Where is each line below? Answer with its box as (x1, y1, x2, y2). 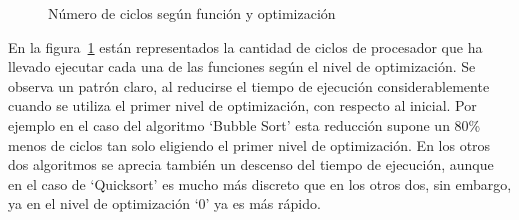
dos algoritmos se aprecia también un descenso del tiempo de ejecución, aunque (8, 154, 494, 175)
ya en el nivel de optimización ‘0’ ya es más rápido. (8, 193, 321, 214)
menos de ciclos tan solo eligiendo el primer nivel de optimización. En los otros (8, 134, 491, 155)
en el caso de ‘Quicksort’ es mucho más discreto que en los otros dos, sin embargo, (8, 173, 512, 194)
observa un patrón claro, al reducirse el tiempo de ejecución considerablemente (8, 75, 490, 96)
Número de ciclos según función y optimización (48, 3, 336, 23)
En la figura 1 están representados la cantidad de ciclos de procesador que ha (8, 36, 483, 57)
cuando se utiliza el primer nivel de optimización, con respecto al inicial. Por (8, 95, 477, 116)
